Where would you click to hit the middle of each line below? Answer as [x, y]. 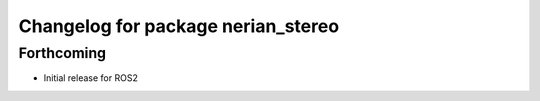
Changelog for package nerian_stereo [179, 26]
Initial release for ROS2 [91, 78]
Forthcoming [62, 53]
